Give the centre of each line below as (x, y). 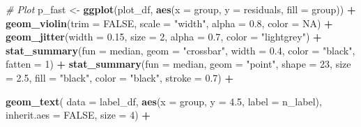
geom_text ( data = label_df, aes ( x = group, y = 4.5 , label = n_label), (164, 101)
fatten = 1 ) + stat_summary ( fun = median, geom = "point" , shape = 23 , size (178, 64)
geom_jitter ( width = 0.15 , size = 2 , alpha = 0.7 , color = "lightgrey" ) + (164, 37)
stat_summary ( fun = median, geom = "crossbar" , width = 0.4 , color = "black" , (180, 50)
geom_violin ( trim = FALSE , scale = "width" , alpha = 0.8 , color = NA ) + (169, 23)
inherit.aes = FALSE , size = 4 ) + (78, 115)
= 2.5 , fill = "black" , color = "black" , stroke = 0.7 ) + (120, 77)
